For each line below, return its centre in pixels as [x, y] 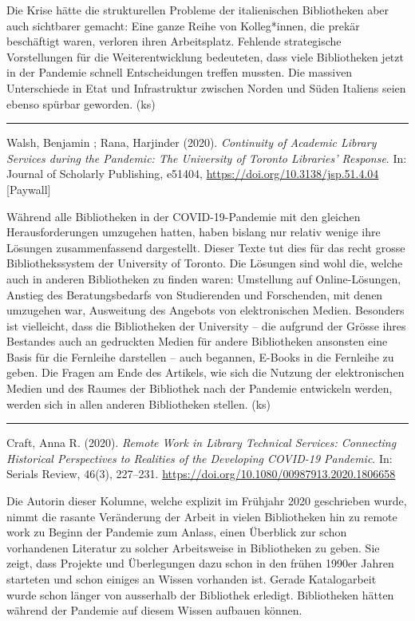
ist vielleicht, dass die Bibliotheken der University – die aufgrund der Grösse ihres [206, 325]
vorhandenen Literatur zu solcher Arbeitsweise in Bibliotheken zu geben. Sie [193, 547]
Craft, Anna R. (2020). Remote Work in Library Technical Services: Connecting [202, 443]
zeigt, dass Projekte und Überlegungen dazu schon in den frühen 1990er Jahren [200, 563]
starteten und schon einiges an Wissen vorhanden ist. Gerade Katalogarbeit [192, 579]
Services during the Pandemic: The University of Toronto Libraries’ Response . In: [207, 158]
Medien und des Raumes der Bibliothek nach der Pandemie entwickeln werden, [200, 388]
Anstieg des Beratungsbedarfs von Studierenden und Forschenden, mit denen [195, 294]
